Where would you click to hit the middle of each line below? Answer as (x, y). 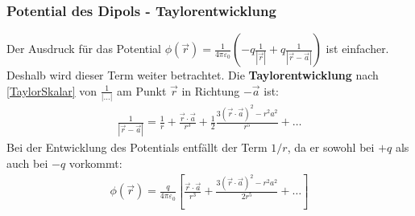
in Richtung (211, 90)
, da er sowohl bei (331, 147)
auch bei (27, 163)
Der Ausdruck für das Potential (84, 49)
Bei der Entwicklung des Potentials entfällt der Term (137, 147)
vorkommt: (95, 163)
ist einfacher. (357, 49)
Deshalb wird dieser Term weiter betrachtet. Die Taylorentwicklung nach (193, 75)
